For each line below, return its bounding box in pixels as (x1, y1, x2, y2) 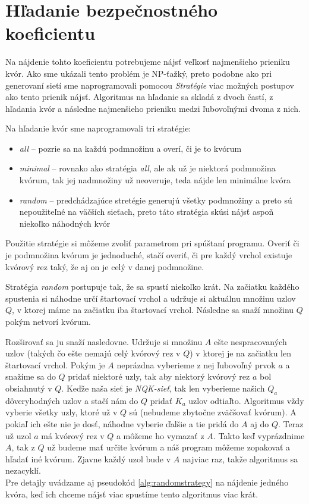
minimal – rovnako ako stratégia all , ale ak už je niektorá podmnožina (19, 162, 276, 174)
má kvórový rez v (41, 429, 105, 442)
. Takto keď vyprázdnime (213, 429, 305, 442)
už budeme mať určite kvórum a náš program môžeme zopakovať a (47, 441, 291, 453)
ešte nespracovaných (214, 335, 287, 348)
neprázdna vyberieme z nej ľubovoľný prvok (116, 358, 276, 371)
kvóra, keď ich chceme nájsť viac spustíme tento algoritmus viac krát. (5, 487, 258, 500)
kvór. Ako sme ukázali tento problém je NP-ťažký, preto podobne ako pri (5, 67, 272, 79)
